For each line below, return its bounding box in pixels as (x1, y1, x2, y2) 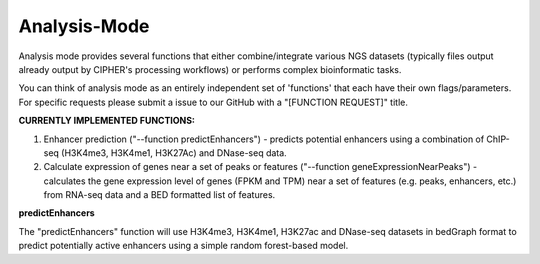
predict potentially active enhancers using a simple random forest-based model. (18, 240, 349, 252)
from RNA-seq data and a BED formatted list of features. (43, 189, 276, 201)
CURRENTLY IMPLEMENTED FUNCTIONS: (18, 115, 195, 127)
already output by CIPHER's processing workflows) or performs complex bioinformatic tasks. (18, 63, 402, 75)
